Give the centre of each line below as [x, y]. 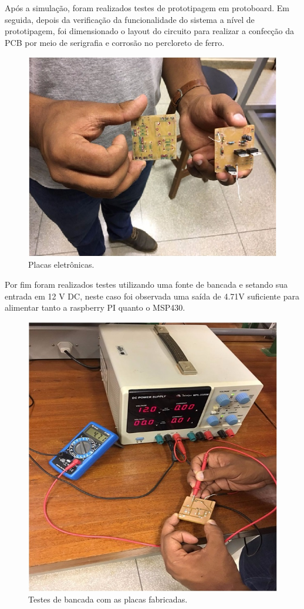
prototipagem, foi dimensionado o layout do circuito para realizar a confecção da [150, 31]
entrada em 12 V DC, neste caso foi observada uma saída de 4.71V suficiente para [152, 296]
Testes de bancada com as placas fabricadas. [108, 599]
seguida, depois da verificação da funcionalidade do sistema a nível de [130, 19]
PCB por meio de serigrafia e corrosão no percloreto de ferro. [115, 42]
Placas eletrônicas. [61, 264]
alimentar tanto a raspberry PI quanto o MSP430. [95, 307]
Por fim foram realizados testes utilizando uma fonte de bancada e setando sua [146, 284]
